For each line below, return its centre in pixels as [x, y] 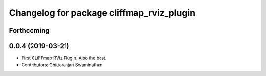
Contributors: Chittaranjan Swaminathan [62, 65]
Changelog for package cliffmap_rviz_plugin [102, 13]
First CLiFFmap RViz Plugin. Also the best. [64, 58]
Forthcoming [29, 30]
